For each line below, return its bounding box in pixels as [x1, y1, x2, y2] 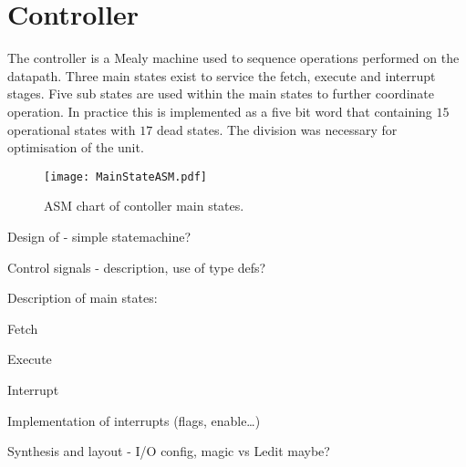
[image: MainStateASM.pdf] [44, 170, 207, 183]
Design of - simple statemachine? [7, 226, 192, 245]
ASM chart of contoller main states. [44, 196, 244, 215]
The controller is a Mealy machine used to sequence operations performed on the [7, 48, 460, 67]
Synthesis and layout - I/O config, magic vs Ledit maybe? [7, 441, 330, 461]
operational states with [7, 119, 136, 139]
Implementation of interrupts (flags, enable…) [7, 410, 261, 430]
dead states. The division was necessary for [156, 119, 398, 139]
